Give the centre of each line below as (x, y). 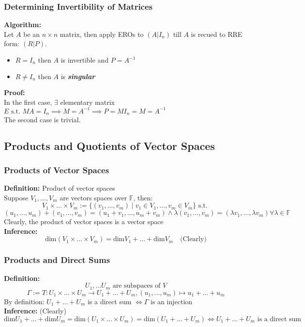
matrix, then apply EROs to (102, 34)
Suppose (16, 197)
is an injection (172, 301)
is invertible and (85, 60)
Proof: (15, 92)
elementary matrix (87, 102)
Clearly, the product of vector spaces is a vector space (84, 221)
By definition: (24, 301)
